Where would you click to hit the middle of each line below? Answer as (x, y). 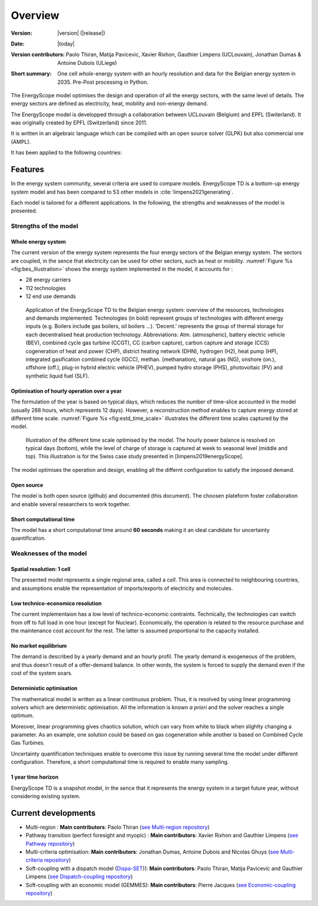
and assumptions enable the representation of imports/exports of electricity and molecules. (122, 588)
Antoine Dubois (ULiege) (87, 63)
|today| (66, 44)
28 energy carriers (48, 280)
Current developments (53, 813)
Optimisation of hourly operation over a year (66, 391)
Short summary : (32, 74)
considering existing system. (46, 796)
